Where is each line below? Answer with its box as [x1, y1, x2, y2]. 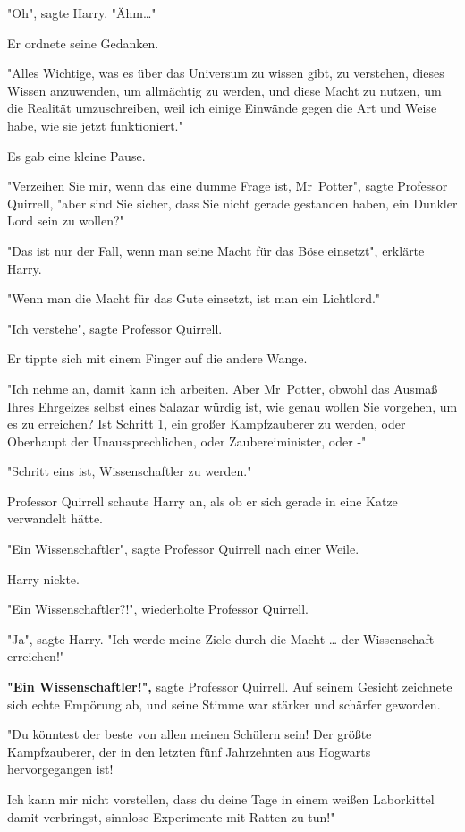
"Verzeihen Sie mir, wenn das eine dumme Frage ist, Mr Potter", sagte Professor [7, 176, 448, 195]
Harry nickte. [7, 569, 80, 588]
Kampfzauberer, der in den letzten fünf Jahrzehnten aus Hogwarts [7, 742, 371, 760]
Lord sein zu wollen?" [7, 211, 124, 230]
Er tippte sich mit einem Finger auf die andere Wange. [7, 349, 308, 368]
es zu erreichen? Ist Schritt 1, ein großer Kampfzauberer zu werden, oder [7, 414, 406, 433]
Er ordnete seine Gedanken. [7, 33, 159, 52]
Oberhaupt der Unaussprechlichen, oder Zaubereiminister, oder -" [7, 431, 367, 450]
